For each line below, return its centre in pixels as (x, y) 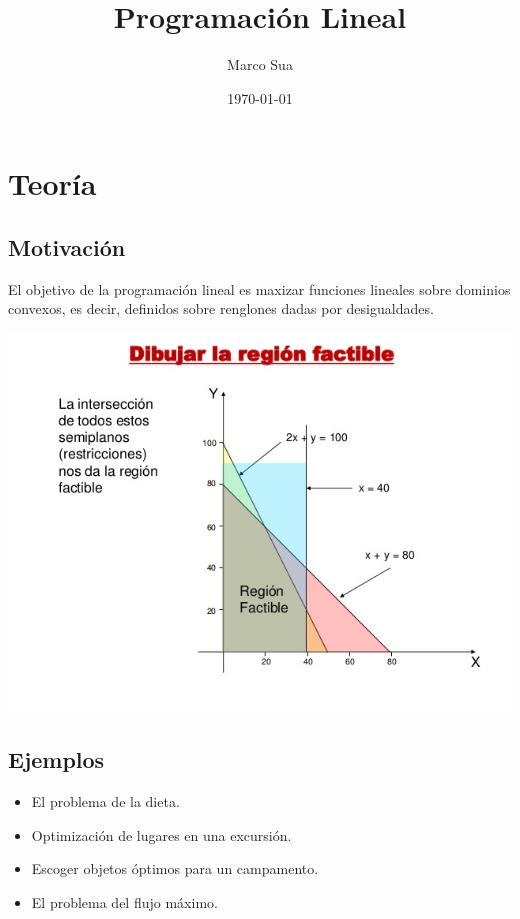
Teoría (52, 183)
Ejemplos (56, 759)
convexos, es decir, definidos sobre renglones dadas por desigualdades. (221, 308)
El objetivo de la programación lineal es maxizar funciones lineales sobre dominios (259, 288)
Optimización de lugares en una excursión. (161, 834)
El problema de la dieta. (105, 801)
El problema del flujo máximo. (124, 901)
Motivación (67, 246)
